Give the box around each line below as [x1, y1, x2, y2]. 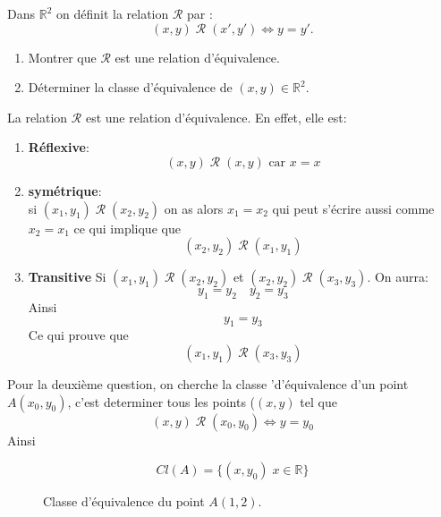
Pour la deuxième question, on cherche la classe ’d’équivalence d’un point [7, 374, 409, 393]
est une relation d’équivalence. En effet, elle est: [85, 107, 347, 126]
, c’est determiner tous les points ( [67, 392, 256, 411]
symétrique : [28, 181, 102, 199]
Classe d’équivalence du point [43, 492, 205, 511]
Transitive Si [28, 267, 106, 286]
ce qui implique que [73, 218, 181, 237]
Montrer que [28, 47, 97, 66]
